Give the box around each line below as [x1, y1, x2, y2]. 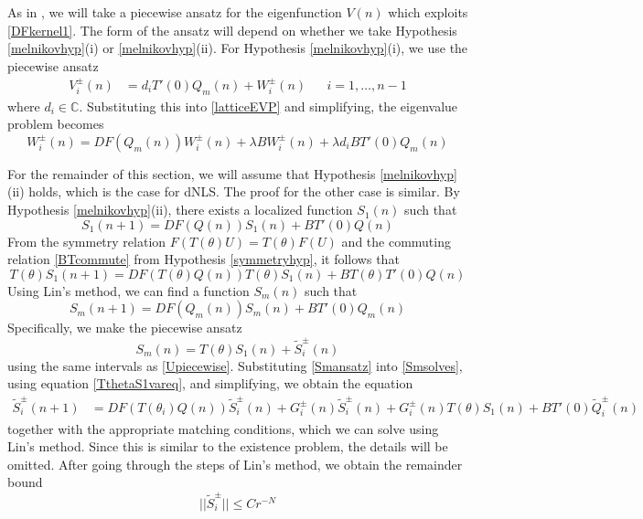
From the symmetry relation [7, 231, 166, 250]
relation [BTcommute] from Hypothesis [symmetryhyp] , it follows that [7, 249, 400, 269]
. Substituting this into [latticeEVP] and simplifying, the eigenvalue [79, 96, 458, 115]
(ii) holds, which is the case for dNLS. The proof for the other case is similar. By [7, 182, 460, 201]
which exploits [388, 3, 468, 21]
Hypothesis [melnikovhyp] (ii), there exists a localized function [7, 200, 353, 219]
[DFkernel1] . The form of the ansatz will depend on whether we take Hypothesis [7, 20, 457, 39]
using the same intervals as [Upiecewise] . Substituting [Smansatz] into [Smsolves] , [7, 355, 463, 375]
